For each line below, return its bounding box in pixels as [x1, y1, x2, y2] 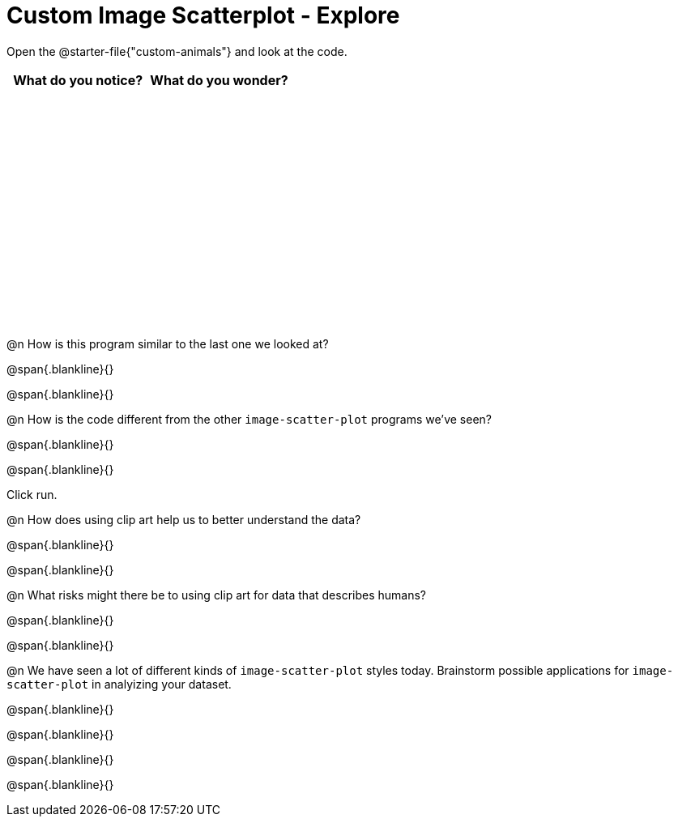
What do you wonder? [150, 71, 288, 88]
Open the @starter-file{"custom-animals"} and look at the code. [6, 44, 348, 58]
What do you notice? [13, 71, 143, 88]
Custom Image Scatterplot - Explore [6, 2, 400, 29]
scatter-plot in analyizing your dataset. [6, 676, 232, 691]
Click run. [6, 487, 58, 501]
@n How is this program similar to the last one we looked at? [6, 336, 329, 351]
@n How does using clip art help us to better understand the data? [6, 512, 361, 527]
